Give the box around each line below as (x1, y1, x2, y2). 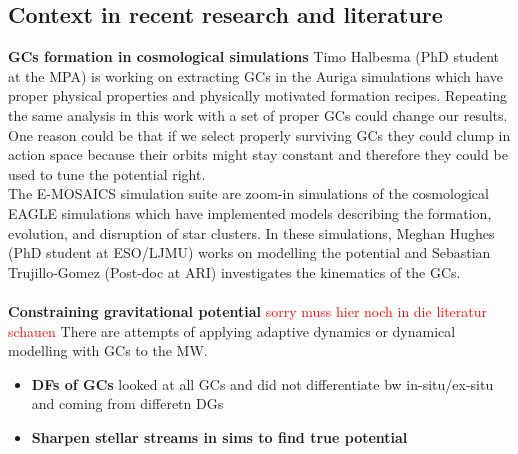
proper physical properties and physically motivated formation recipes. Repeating (8, 85, 507, 106)
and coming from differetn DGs (31, 393, 224, 414)
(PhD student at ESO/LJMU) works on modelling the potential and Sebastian (8, 242, 491, 263)
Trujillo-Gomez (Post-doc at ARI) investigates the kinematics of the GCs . (8, 261, 461, 282)
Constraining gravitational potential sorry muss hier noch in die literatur (8, 300, 488, 321)
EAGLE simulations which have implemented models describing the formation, (8, 202, 492, 223)
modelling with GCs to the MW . (8, 340, 208, 361)
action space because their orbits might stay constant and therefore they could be (8, 144, 508, 165)
